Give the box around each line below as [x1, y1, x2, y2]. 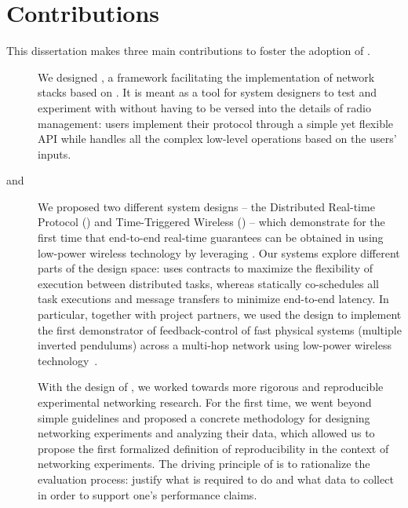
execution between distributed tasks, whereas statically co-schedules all [38, 275, 379, 291]
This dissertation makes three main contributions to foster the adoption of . [6, 42, 370, 59]
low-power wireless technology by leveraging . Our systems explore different [38, 244, 400, 261]
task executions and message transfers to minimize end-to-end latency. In [38, 291, 389, 307]
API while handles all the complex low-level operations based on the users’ [38, 130, 397, 147]
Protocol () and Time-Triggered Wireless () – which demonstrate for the [38, 214, 385, 230]
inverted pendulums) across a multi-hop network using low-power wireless [38, 337, 392, 353]
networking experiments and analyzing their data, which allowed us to [38, 425, 375, 441]
